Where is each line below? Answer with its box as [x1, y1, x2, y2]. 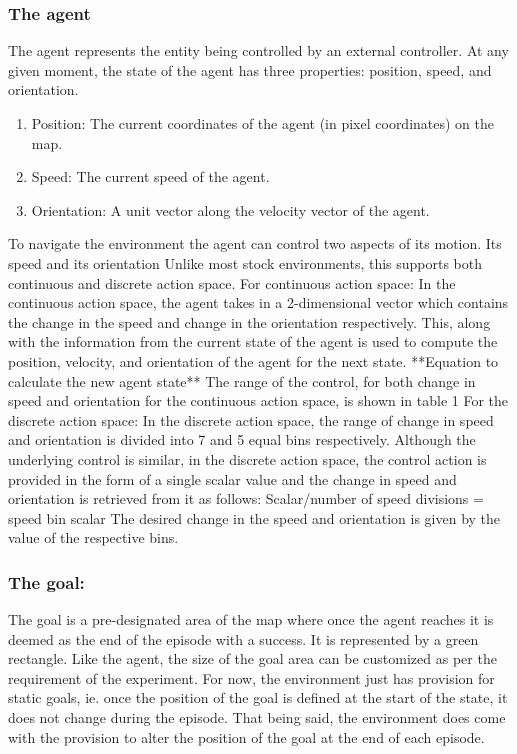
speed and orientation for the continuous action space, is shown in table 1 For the [8, 390, 509, 411]
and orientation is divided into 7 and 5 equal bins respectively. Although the [8, 429, 476, 450]
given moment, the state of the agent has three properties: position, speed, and [8, 59, 492, 80]
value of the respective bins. [8, 527, 179, 548]
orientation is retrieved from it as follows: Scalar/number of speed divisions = [8, 488, 484, 509]
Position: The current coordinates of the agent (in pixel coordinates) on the [31, 113, 495, 133]
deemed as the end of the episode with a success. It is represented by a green [8, 628, 479, 649]
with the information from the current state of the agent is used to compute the [8, 331, 498, 352]
